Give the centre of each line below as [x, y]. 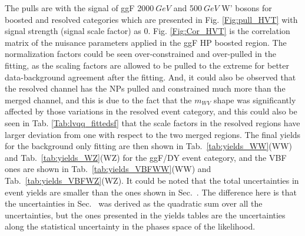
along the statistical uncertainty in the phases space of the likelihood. [130, 226]
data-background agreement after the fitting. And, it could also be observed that [150, 77]
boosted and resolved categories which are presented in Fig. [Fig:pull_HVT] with [151, 19]
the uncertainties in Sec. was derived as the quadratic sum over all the [134, 203]
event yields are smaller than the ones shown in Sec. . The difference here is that [151, 192]
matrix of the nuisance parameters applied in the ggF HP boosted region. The [146, 42]
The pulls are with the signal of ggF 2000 [79, 8]
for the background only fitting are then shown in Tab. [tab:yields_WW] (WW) [149, 146]
